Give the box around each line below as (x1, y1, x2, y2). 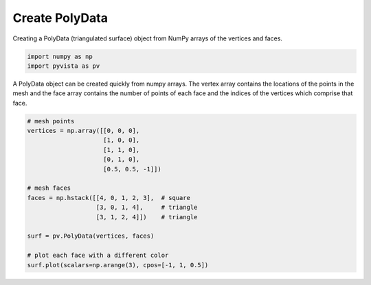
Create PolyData (12, 10, 108, 25)
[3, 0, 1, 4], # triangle (95, 203, 198, 212)
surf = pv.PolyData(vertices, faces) (27, 232, 155, 240)
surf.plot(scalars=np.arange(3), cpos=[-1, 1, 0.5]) (27, 261, 209, 269)
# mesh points (27, 117, 75, 125)
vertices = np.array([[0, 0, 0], (27, 127, 140, 135)
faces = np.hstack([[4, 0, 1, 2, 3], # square (27, 194, 190, 201)
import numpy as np (27, 52, 93, 60)
